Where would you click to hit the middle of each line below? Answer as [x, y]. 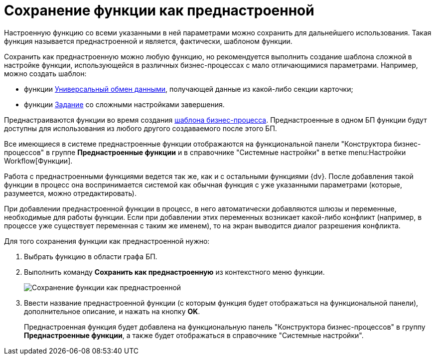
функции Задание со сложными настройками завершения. [124, 104]
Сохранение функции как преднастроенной [159, 10]
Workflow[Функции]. [38, 161]
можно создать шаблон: [45, 73]
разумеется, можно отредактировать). [71, 193]
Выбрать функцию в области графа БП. [91, 256]
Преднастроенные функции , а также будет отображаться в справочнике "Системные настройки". [194, 335]
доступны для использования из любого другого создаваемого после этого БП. [141, 128]
